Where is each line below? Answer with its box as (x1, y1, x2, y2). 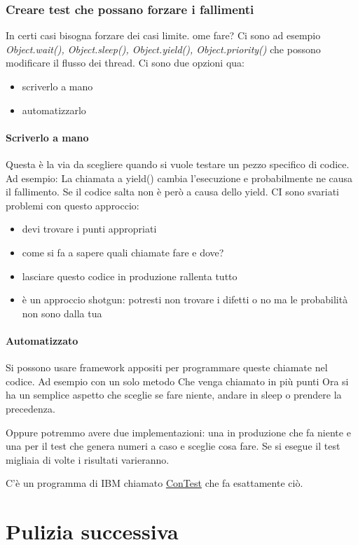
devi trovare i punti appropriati (22, 221, 157, 236)
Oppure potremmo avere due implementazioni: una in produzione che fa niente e (6, 425, 351, 439)
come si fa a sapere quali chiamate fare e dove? (22, 244, 224, 259)
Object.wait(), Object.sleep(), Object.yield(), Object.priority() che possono (6, 41, 321, 56)
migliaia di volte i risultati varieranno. (6, 452, 170, 467)
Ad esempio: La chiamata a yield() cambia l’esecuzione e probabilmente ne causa (6, 170, 353, 185)
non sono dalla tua (22, 305, 102, 320)
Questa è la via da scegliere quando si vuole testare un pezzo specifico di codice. (6, 156, 350, 171)
